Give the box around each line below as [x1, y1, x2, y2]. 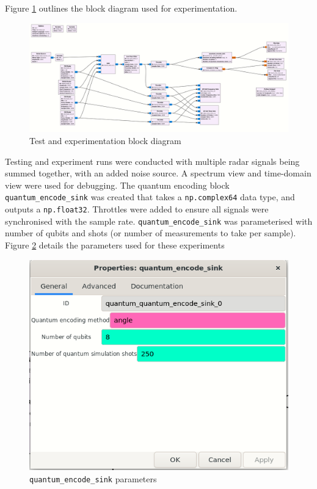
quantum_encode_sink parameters [29, 472, 157, 485]
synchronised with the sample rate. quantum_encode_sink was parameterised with [5, 214, 313, 227]
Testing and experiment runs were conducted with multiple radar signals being [5, 154, 300, 167]
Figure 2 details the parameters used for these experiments [5, 239, 225, 251]
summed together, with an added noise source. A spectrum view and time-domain [5, 167, 312, 179]
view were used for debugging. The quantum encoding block [5, 178, 230, 191]
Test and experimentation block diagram [29, 134, 181, 147]
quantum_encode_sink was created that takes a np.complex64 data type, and [5, 190, 295, 203]
